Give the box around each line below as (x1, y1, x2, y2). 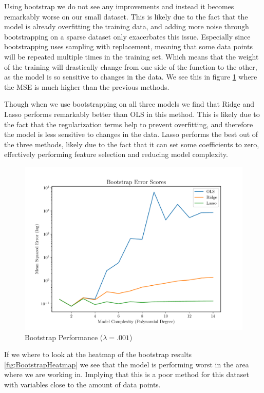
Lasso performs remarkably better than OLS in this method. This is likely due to (4, 108, 260, 119)
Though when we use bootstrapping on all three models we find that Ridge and (4, 99, 255, 109)
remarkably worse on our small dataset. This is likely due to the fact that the (4, 11, 248, 22)
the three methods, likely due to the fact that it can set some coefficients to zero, (4, 139, 259, 149)
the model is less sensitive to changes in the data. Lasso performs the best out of (4, 129, 258, 140)
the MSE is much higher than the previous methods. (4, 81, 169, 92)
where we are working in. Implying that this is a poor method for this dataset (4, 369, 249, 380)
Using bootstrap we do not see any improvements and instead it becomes (4, 1, 234, 11)
